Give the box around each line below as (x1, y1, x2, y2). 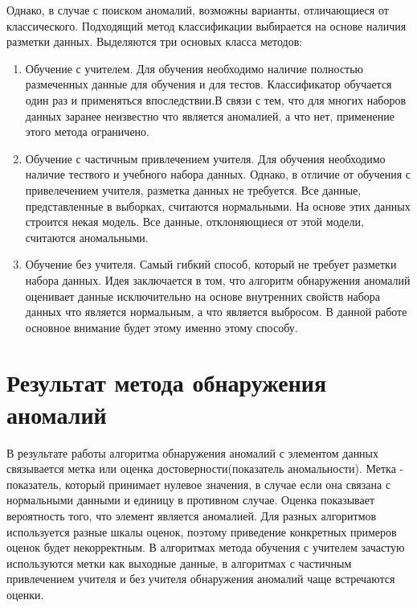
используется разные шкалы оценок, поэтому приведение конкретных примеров (6, 523, 397, 540)
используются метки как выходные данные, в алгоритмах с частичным (6, 554, 352, 571)
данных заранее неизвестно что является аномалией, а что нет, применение (25, 107, 395, 124)
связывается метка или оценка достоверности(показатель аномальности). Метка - (6, 460, 404, 477)
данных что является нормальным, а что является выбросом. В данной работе (25, 303, 407, 320)
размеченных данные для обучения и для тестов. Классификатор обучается (25, 76, 392, 92)
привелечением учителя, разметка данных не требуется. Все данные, (25, 181, 362, 198)
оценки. (6, 585, 44, 602)
